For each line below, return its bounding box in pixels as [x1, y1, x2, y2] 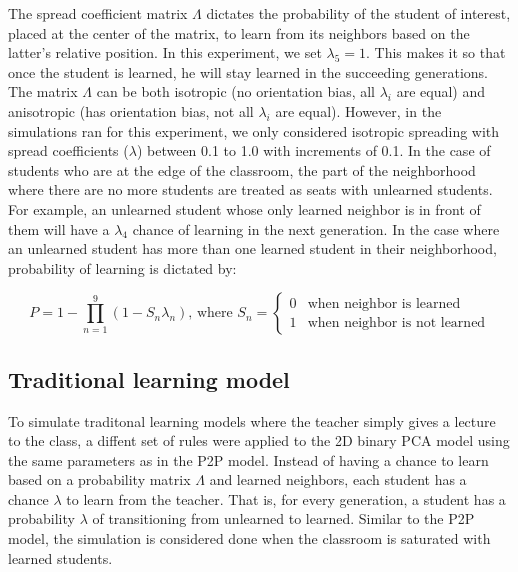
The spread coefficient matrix [8, 3, 188, 23]
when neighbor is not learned [307, 315, 486, 330]
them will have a [8, 218, 110, 239]
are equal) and [396, 81, 486, 102]
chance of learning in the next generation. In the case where [132, 218, 500, 239]
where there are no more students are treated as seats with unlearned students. [8, 179, 493, 200]
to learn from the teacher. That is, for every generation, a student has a [66, 488, 506, 509]
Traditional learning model [8, 363, 290, 394]
